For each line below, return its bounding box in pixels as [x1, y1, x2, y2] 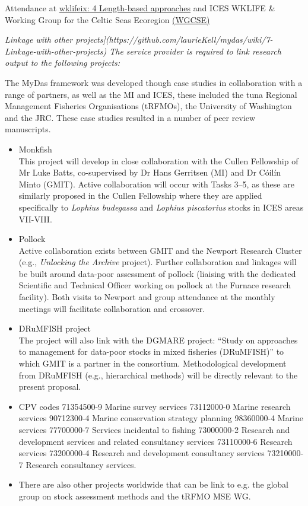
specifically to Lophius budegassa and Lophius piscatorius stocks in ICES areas [18, 201, 304, 213]
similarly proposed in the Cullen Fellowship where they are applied [18, 189, 262, 202]
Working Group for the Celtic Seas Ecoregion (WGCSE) [5, 13, 210, 26]
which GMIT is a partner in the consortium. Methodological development [18, 357, 287, 370]
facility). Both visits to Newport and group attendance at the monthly [18, 291, 275, 303]
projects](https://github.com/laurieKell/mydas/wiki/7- [75, 33, 273, 46]
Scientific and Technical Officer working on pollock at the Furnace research [18, 279, 291, 291]
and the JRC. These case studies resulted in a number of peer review [5, 111, 256, 123]
